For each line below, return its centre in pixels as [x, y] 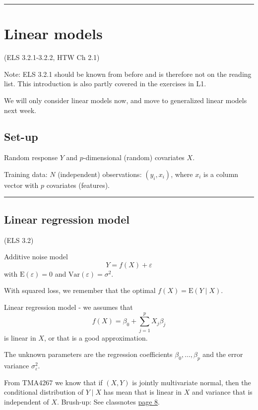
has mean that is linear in [143, 392]
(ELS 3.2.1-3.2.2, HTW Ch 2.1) [52, 57]
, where [182, 174]
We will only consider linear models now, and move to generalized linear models [126, 100]
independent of [27, 401]
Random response [31, 157]
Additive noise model [36, 257]
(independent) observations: [100, 174]
